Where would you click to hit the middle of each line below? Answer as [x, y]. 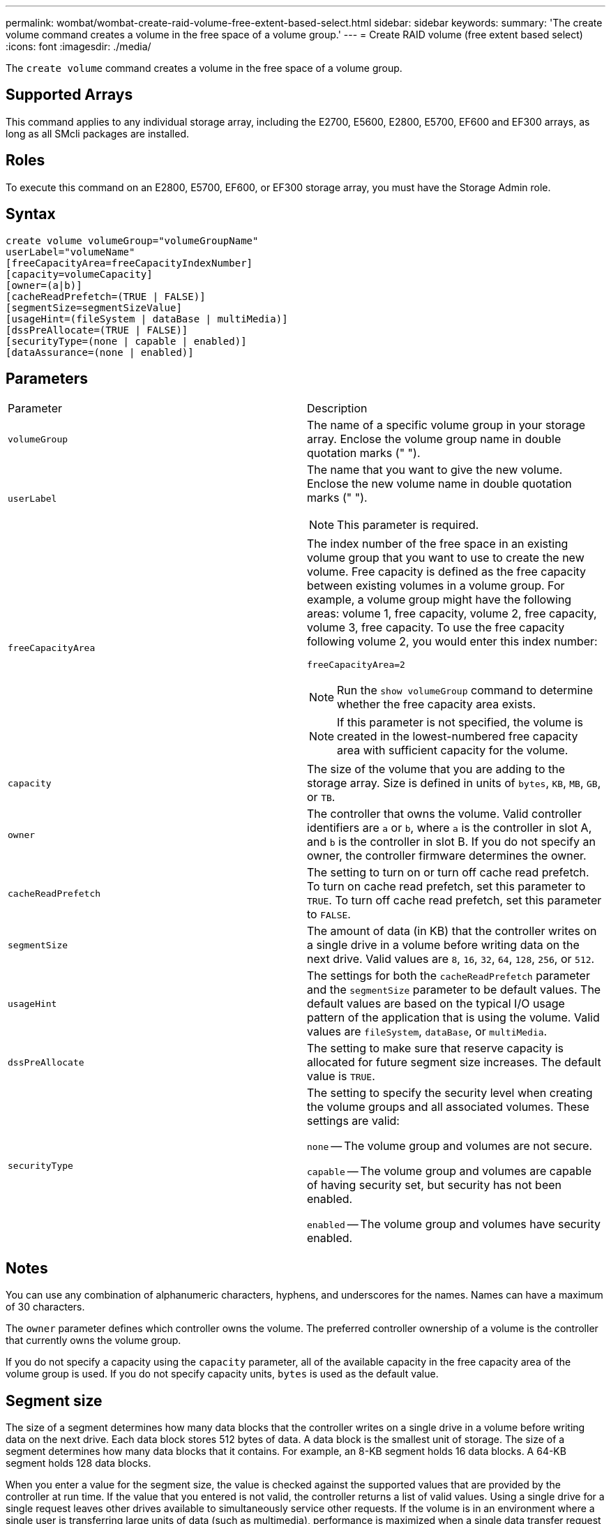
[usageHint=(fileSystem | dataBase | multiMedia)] [147, 319]
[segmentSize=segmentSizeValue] [94, 307]
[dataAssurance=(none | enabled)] [100, 352]
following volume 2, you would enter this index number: [452, 642]
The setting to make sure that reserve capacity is [436, 1048]
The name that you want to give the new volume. [435, 470]
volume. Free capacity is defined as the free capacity [447, 572]
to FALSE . [329, 914]
